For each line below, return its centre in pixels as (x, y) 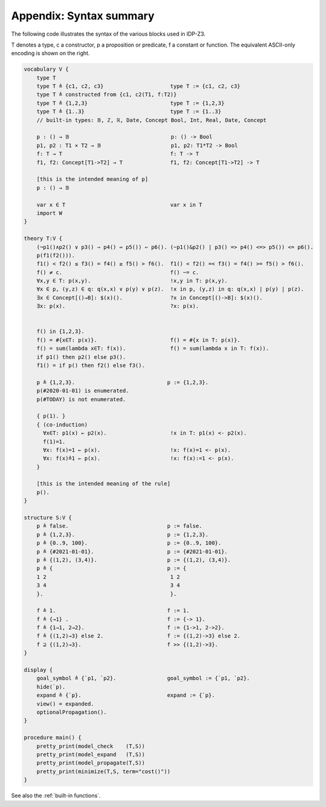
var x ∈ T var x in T (119, 205)
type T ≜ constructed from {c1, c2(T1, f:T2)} (107, 95)
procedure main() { (53, 738)
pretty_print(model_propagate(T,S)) (91, 763)
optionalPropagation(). (72, 712)
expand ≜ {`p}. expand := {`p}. (126, 695)
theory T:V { (43, 238)
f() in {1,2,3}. (60, 332)
